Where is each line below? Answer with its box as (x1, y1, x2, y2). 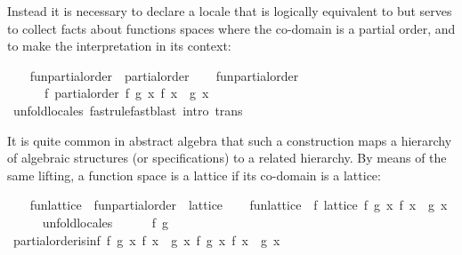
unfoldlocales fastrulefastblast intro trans (12, 100, 243, 119)
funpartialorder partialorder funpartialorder (29, 66, 299, 84)
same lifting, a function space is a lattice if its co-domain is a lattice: (7, 165, 381, 184)
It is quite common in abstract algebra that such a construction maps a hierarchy (7, 131, 452, 149)
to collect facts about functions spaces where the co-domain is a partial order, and (7, 19, 456, 37)
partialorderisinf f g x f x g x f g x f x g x (12, 230, 280, 249)
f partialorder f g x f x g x (44, 84, 209, 102)
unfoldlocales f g (42, 212, 168, 231)
